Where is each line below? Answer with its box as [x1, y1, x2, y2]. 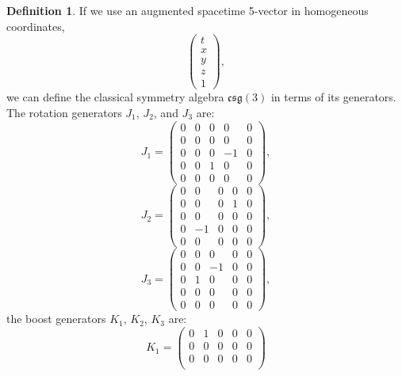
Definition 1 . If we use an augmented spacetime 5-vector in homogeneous [6, 2, 369, 18]
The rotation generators [6, 104, 122, 120]
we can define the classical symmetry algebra [6, 89, 224, 105]
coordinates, [6, 17, 65, 34]
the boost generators [6, 310, 106, 327]
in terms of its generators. [270, 89, 396, 105]
